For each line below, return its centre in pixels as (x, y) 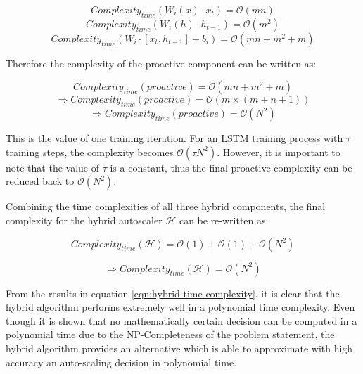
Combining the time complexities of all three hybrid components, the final (166, 206)
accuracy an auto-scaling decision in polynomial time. (121, 362)
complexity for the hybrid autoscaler (84, 220)
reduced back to (40, 181)
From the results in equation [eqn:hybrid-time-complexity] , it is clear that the (173, 293)
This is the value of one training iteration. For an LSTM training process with (174, 138)
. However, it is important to (279, 151)
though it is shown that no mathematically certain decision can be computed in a (181, 320)
